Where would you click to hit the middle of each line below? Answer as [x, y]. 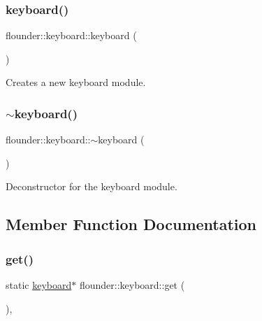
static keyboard [39, 285]
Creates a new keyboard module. [76, 82]
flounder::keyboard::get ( [132, 285]
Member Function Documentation [131, 224]
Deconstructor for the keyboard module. [92, 186]
